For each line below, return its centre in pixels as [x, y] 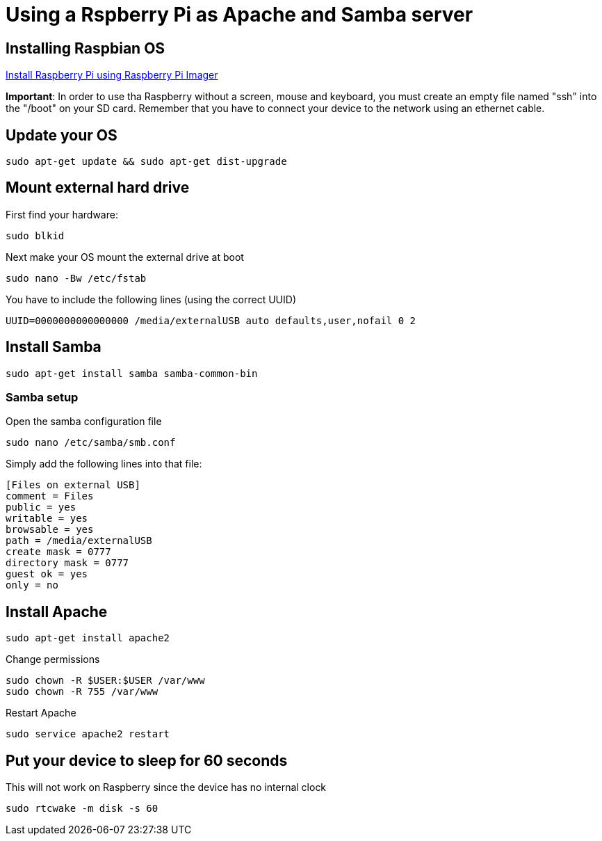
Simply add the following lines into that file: [104, 464]
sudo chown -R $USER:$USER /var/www [105, 681]
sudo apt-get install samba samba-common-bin [132, 373]
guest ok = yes [47, 574]
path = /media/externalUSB [79, 541]
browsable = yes [50, 530]
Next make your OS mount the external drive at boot [125, 257]
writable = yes [47, 519]
